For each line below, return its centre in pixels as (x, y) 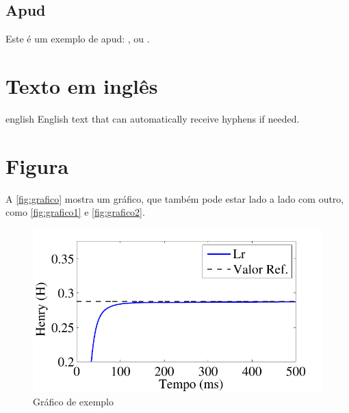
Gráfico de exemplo (73, 401)
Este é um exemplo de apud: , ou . (78, 39)
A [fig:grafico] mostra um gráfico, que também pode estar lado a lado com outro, (175, 198)
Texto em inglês (82, 85)
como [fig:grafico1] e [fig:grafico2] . (75, 212)
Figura (37, 165)
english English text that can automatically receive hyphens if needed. (153, 118)
